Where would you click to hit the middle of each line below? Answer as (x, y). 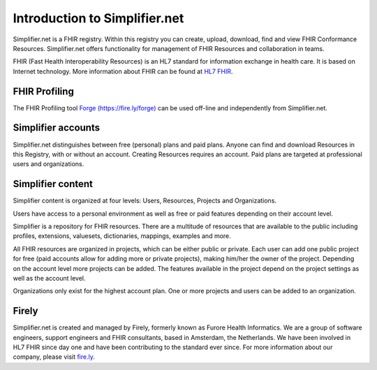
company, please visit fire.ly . (54, 357)
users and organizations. (49, 164)
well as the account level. (50, 278)
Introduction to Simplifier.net (98, 18)
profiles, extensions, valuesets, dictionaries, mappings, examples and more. (122, 236)
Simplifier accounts (57, 128)
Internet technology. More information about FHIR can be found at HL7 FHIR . (123, 71)
